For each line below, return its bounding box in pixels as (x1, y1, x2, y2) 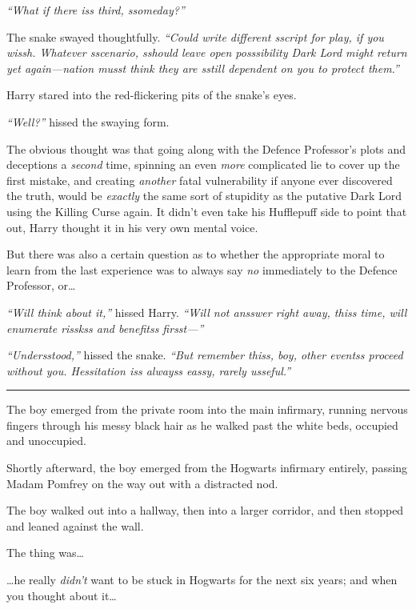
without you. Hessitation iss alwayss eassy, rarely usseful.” (6, 362, 291, 379)
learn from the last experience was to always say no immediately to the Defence (6, 261, 398, 278)
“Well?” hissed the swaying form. (6, 113, 170, 130)
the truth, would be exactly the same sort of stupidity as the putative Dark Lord (6, 187, 402, 204)
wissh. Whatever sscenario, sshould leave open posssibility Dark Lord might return (6, 44, 407, 61)
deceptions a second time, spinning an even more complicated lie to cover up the (6, 156, 400, 173)
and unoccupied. (6, 432, 86, 449)
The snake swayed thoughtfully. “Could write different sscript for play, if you (6, 28, 384, 45)
